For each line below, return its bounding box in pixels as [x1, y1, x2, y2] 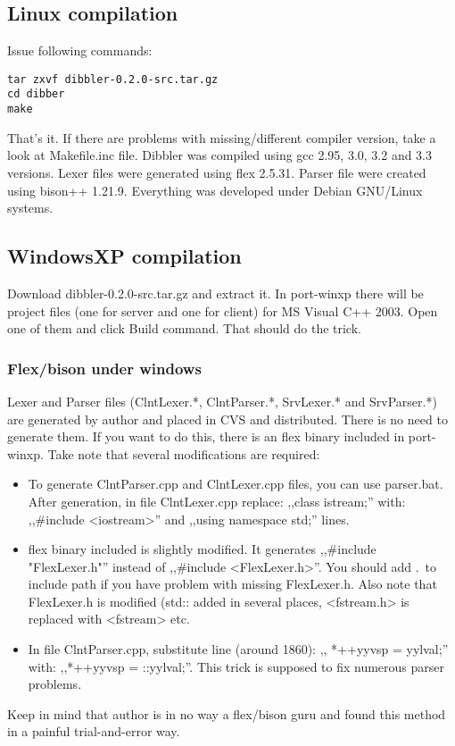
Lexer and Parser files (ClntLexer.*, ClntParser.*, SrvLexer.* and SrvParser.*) [7, 391, 437, 410]
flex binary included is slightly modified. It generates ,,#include [28, 540, 376, 558]
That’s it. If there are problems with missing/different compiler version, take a [7, 128, 436, 147]
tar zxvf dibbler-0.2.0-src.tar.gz [7, 72, 219, 86]
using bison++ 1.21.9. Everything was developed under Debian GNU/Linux [7, 180, 423, 199]
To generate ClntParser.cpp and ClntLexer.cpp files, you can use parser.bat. [28, 474, 443, 493]
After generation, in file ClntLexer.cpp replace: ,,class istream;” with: [28, 491, 406, 510]
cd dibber [7, 88, 65, 101]
